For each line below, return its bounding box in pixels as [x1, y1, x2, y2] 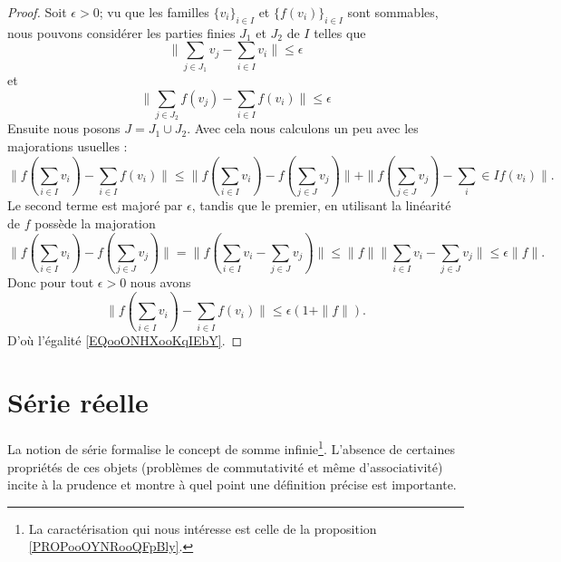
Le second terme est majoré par [7, 196, 183, 215]
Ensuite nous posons [7, 119, 121, 138]
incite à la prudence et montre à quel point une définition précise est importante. [7, 475, 457, 494]
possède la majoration [34, 213, 156, 232]
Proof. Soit [7, 3, 67, 21]
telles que [314, 23, 366, 42]
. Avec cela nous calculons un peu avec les [187, 119, 419, 138]
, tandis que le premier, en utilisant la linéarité [191, 196, 451, 215]
